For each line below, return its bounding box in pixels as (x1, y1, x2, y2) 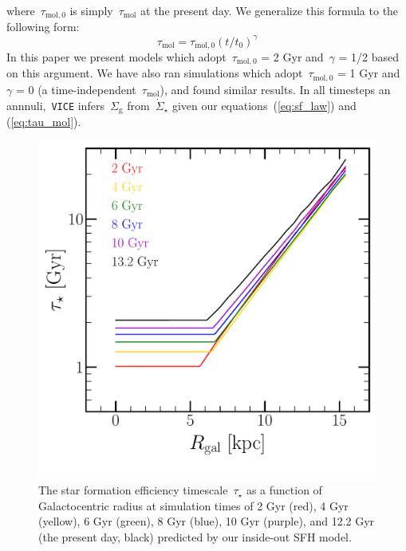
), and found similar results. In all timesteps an (160, 81, 391, 97)
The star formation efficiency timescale (38, 482, 228, 498)
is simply (69, 2, 113, 18)
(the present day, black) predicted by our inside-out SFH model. (38, 528, 352, 545)
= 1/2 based (338, 49, 400, 65)
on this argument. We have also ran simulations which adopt (6, 65, 303, 81)
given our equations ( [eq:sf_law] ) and (171, 96, 357, 113)
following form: (6, 18, 80, 35)
